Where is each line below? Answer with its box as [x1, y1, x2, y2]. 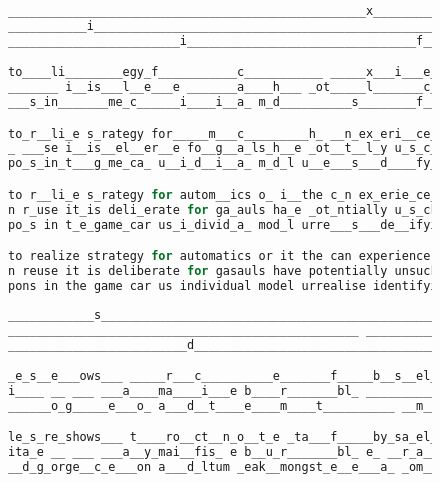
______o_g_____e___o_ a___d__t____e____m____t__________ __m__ [8, 398, 438, 413]
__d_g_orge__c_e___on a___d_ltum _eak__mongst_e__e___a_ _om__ [8, 460, 438, 475]
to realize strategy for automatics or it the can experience [8, 249, 431, 264]
